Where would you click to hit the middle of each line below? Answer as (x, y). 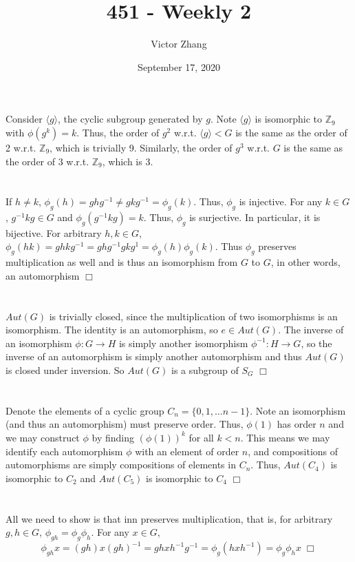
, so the (316, 343)
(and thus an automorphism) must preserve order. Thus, (125, 424)
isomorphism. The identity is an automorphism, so (112, 330)
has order (297, 424)
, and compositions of (293, 451)
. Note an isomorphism (298, 410)
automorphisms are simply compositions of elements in (121, 465)
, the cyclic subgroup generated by (130, 119)
